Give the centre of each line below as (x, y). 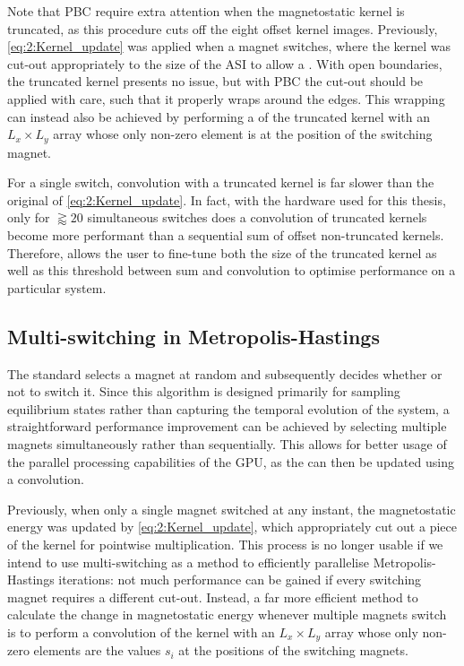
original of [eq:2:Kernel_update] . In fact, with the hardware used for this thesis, (227, 199)
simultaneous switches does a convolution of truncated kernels (257, 217)
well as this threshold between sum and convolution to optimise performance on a (232, 270)
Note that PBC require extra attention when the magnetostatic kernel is (206, 11)
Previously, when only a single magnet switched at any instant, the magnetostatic (232, 509)
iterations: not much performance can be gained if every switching (240, 580)
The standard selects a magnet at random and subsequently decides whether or (225, 373)
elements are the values (97, 650)
